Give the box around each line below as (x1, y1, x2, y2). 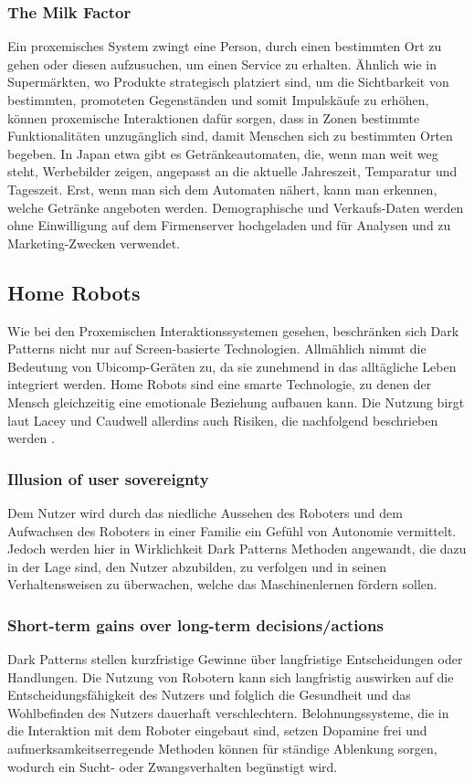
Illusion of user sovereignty (7, 467, 209, 490)
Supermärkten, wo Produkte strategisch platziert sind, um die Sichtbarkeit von (7, 72, 449, 91)
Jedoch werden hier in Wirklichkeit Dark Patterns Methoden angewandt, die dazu (7, 539, 467, 558)
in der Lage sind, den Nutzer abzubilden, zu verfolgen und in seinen (7, 556, 387, 576)
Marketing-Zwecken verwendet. (7, 233, 181, 252)
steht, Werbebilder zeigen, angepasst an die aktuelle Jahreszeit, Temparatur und (7, 162, 458, 181)
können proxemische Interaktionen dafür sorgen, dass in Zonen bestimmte (7, 108, 420, 127)
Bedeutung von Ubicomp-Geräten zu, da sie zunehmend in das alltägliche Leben (7, 356, 457, 375)
